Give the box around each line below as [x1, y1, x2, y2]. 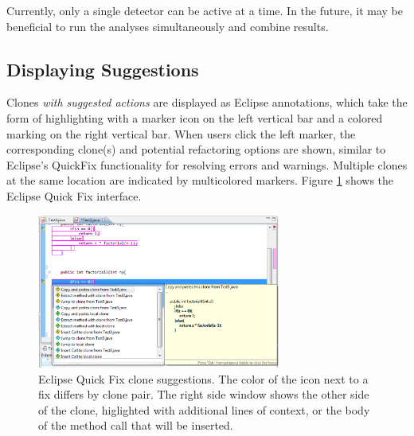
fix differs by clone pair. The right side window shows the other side [38, 386, 369, 403]
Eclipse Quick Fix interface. [6, 187, 142, 204]
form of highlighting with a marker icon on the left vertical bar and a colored [6, 109, 383, 126]
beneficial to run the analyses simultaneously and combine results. [6, 18, 329, 34]
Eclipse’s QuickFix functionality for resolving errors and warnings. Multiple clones [6, 156, 408, 173]
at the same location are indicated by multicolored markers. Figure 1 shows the [6, 172, 394, 189]
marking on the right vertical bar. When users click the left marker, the [6, 125, 356, 142]
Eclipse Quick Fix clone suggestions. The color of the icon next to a [38, 370, 369, 387]
